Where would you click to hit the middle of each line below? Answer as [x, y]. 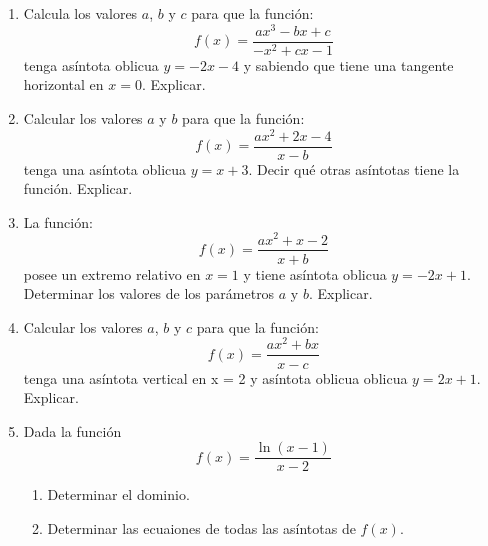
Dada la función [72, 430]
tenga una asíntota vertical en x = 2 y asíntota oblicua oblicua [215, 377]
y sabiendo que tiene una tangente [348, 64]
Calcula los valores [80, 13]
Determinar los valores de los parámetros [149, 293]
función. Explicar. [78, 188]
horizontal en [63, 84]
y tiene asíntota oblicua [315, 273]
